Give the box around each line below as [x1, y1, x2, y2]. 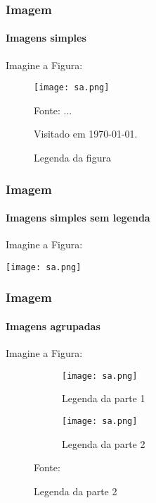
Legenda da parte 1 [62, 391, 145, 406]
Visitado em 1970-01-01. [34, 126, 138, 141]
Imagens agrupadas [6, 319, 100, 333]
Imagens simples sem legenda [6, 210, 150, 225]
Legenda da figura [34, 150, 111, 165]
